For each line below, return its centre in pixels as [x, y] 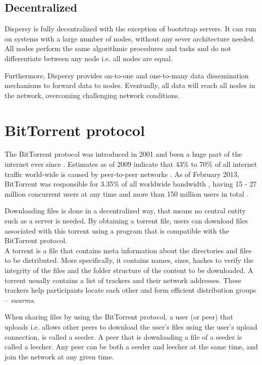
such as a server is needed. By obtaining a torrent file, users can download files [126, 221]
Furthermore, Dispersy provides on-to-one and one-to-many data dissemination [127, 75]
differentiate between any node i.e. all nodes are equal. [89, 58]
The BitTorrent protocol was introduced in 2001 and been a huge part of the [123, 154]
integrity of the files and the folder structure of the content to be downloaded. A [129, 270]
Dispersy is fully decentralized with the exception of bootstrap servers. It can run [130, 29]
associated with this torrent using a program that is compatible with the [117, 230]
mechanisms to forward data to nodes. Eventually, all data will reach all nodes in [130, 85]
